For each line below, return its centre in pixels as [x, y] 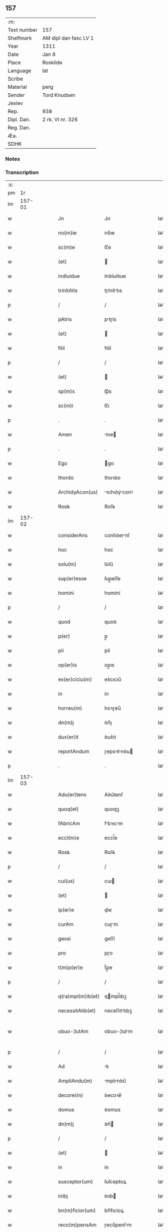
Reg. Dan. [19, 127]
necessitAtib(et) [77, 1011]
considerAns [73, 536]
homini [66, 593]
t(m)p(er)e [71, 967]
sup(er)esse [72, 579]
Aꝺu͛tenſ [114, 795]
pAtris [65, 319]
